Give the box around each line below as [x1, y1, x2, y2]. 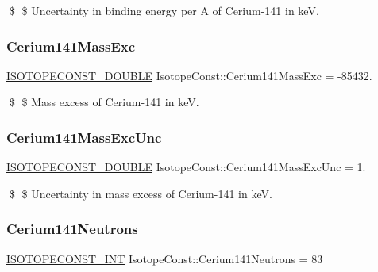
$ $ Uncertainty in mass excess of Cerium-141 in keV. [9, 185, 272, 201]
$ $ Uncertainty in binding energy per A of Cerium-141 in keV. [9, 2, 319, 18]
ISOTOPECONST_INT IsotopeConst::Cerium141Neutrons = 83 [6, 250, 323, 266]
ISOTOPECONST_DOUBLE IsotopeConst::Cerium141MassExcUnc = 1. [6, 159, 366, 175]
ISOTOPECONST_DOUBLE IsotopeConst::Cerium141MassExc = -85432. [6, 67, 372, 83]
